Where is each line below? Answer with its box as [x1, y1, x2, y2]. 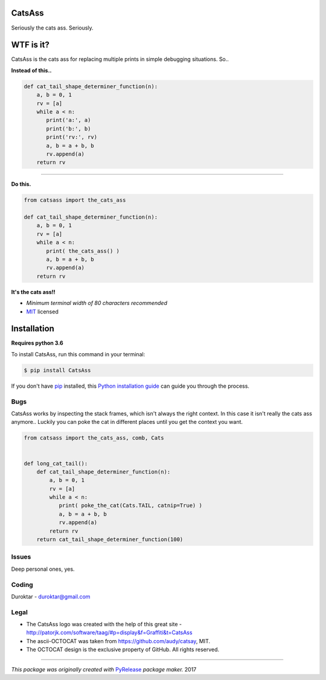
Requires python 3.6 [11, 339, 63, 347]
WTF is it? [11, 40, 50, 50]
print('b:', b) [46, 125, 91, 132]
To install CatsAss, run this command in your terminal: [11, 350, 145, 358]
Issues [11, 553, 31, 561]
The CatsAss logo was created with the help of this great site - [26, 621, 182, 628]
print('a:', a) [46, 117, 91, 124]
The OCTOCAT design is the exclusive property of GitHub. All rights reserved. [26, 646, 220, 653]
